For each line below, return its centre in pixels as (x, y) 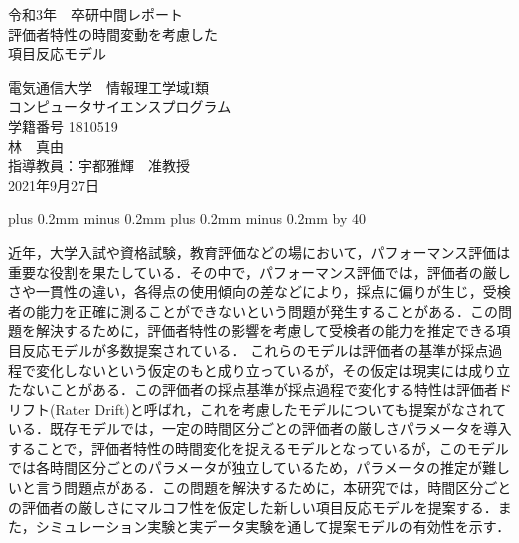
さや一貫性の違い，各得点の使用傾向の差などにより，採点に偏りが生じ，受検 (259, 291)
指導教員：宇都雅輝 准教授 (99, 165)
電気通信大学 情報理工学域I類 (109, 86)
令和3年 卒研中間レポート (95, 14)
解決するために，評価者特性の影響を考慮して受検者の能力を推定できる (266, 330)
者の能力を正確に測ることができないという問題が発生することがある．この (253, 310)
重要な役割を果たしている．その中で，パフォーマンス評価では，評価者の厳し (259, 271)
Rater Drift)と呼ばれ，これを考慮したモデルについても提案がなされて (281, 408)
